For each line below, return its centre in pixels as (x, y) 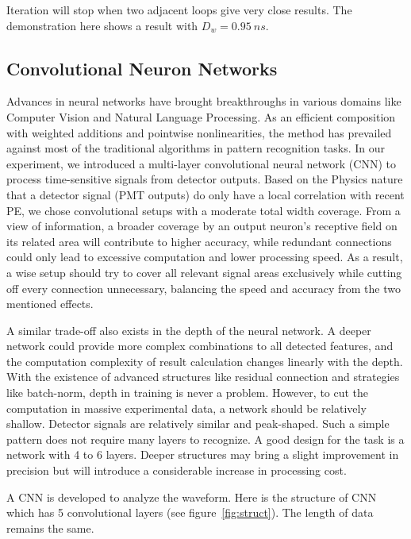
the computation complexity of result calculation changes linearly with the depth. (205, 361)
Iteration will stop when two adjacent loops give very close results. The (179, 10)
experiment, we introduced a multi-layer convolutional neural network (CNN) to (201, 163)
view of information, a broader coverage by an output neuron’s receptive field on (202, 226)
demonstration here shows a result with (102, 25)
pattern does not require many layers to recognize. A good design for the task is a (205, 439)
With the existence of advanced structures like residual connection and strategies (203, 377)
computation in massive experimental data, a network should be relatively (186, 408)
